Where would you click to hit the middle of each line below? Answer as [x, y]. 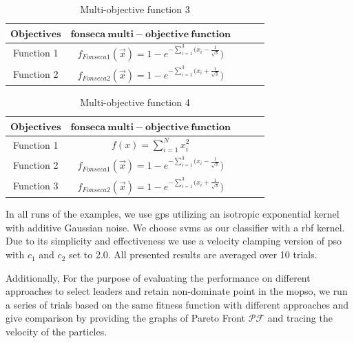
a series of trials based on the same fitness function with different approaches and [177, 304]
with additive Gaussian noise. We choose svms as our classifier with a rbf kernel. [175, 227]
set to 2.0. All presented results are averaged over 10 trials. [193, 254]
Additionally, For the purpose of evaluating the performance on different [158, 277]
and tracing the [300, 318]
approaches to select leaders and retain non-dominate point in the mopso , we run [177, 291]
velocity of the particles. [56, 332]
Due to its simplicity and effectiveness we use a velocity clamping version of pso [174, 241]
